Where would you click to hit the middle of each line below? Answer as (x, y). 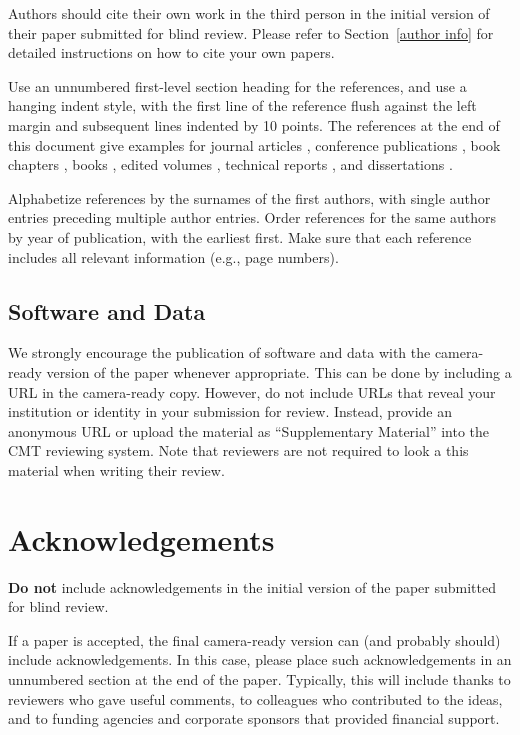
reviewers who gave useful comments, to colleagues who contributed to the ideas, (255, 698)
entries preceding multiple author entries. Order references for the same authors (252, 217)
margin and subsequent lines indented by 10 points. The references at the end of (254, 124)
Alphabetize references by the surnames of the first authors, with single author (249, 197)
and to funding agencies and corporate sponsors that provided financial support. (254, 718)
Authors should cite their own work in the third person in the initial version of (249, 13)
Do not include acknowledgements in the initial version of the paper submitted (252, 586)
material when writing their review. (116, 469)
